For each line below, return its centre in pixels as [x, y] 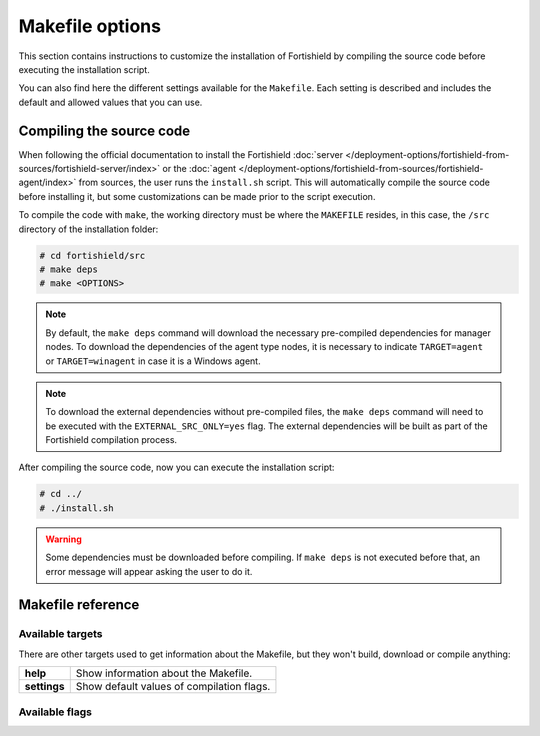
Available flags [55, 712]
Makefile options [90, 26]
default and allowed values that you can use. [110, 102]
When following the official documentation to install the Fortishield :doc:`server [181, 154]
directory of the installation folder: [88, 229]
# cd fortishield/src [92, 255]
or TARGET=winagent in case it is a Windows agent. [153, 361]
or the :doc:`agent [199, 169]
